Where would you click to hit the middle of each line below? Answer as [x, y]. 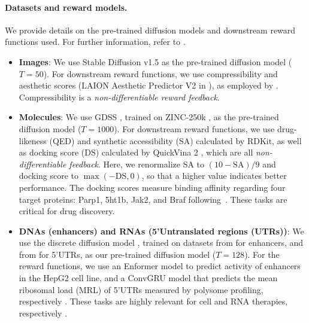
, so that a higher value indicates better [214, 176]
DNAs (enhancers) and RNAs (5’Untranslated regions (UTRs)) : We [161, 231]
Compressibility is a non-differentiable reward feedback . [119, 97]
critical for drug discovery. [67, 211]
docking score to [49, 176]
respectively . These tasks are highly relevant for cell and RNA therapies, [153, 301]
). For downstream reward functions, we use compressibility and [160, 73]
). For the [262, 254]
